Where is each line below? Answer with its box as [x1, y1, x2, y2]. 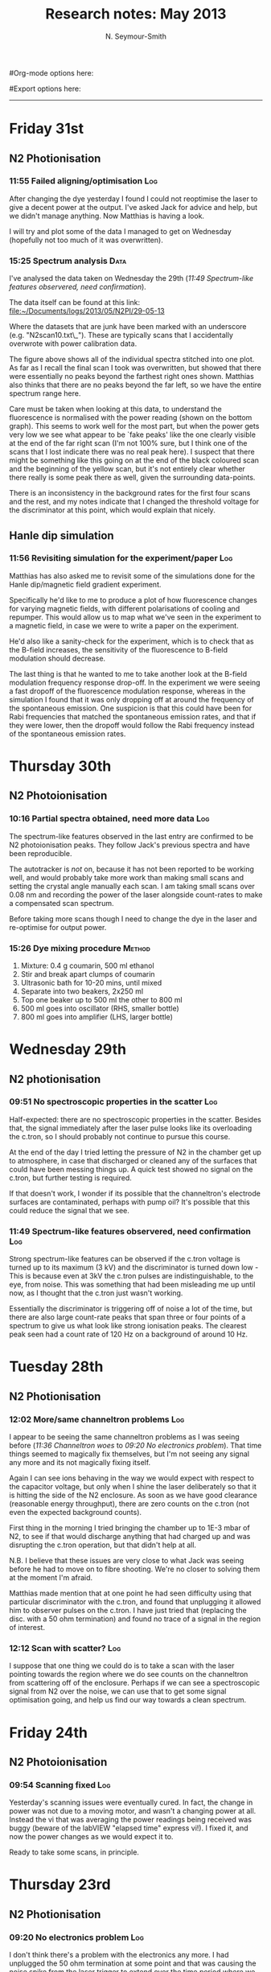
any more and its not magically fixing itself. [9, 1458, 151, 1468]
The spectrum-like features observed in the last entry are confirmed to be [9, 831, 254, 841]
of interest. [9, 1623, 45, 1632]
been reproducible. [9, 848, 72, 858]
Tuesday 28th [9, 1357, 104, 1376]
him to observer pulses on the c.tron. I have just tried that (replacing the [9, 1606, 248, 1616]
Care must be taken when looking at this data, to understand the [9, 404, 222, 414]
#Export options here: [9, 84, 81, 93]
